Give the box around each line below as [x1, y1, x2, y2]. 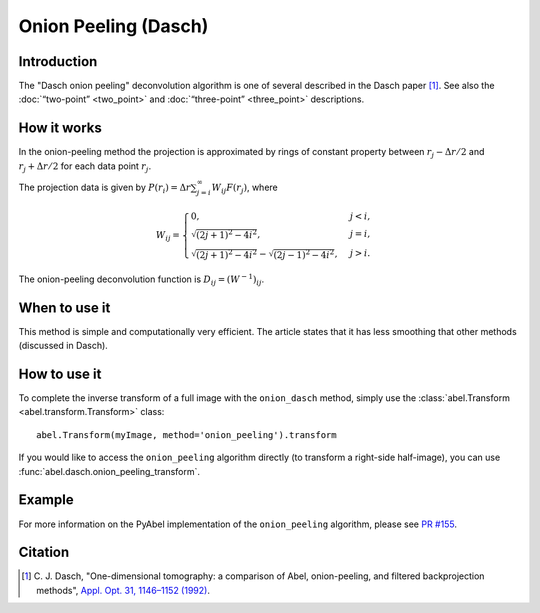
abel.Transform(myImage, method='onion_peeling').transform [36, 429, 337, 440]
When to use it [18, 299, 111, 316]
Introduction [18, 53, 98, 70]
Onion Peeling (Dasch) [18, 15, 209, 37]
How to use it [18, 365, 102, 382]
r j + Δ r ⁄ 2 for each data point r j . [18, 160, 152, 174]
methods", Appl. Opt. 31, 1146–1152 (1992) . [36, 584, 210, 596]
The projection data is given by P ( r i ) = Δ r [18, 181, 191, 195]
